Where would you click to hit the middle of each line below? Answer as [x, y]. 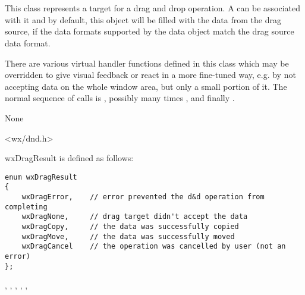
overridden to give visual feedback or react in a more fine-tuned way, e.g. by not [150, 75]
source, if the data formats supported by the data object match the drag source [150, 31]
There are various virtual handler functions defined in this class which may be [147, 63]
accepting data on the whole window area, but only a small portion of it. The [146, 86]
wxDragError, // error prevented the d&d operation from [143, 197]
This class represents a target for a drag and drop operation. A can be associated [153, 8]
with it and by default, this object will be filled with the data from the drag [143, 19]
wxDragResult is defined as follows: [69, 158]
